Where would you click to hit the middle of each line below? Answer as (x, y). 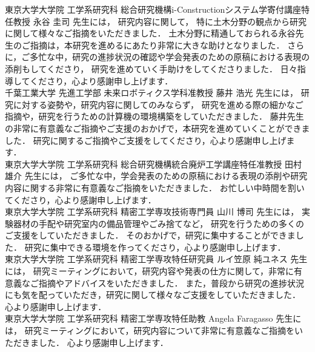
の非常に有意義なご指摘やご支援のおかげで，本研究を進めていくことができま (157, 128)
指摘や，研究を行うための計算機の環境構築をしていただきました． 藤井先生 (154, 116)
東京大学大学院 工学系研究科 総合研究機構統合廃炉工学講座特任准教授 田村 (153, 164)
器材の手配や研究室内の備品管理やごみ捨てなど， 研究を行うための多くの (158, 223)
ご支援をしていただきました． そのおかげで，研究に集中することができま (150, 235)
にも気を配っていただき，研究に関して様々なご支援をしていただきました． (153, 295)
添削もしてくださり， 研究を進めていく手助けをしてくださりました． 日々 (151, 68)
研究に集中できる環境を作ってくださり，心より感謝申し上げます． (155, 247)
